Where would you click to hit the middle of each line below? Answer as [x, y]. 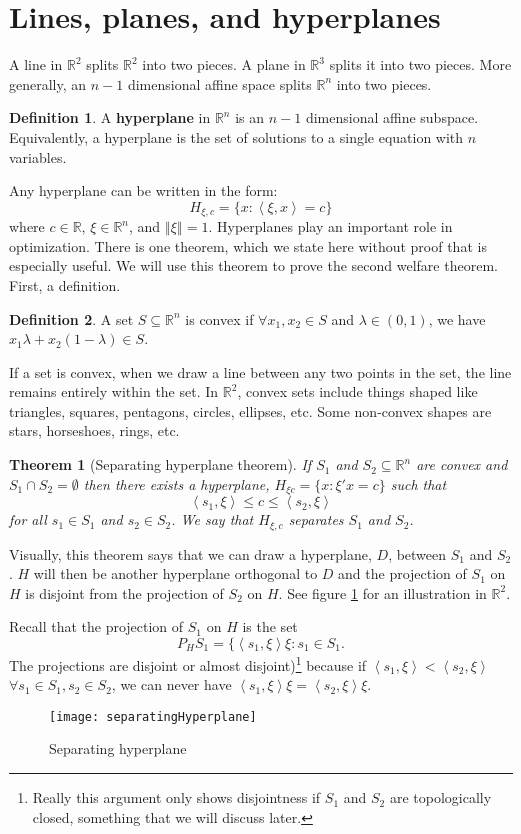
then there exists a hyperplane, [176, 483]
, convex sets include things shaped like [357, 391]
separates [316, 519]
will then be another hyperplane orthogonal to [175, 573]
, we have [457, 318]
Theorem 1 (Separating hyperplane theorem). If [160, 464]
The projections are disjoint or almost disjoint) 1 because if [188, 663]
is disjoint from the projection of [124, 592]
